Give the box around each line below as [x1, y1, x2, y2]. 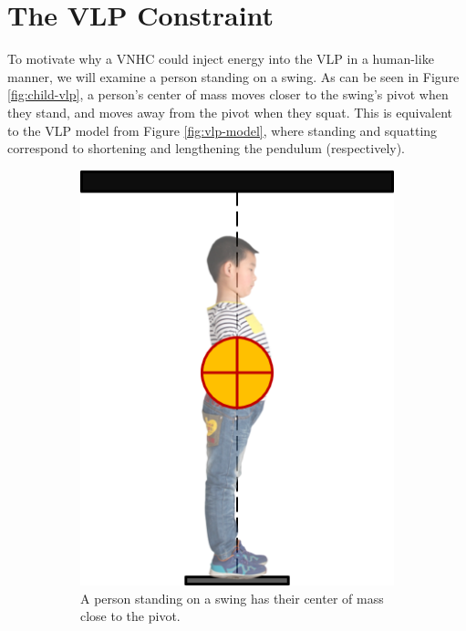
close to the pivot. [80, 606, 181, 626]
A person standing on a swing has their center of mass [80, 588, 384, 607]
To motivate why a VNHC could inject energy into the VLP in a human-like [7, 49, 434, 68]
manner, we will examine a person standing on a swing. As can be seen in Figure [7, 67, 460, 86]
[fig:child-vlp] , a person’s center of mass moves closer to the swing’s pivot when [7, 85, 449, 104]
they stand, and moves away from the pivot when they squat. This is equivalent [7, 102, 453, 121]
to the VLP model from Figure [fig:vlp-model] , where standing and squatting [7, 120, 438, 140]
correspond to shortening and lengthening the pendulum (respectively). [7, 139, 406, 158]
